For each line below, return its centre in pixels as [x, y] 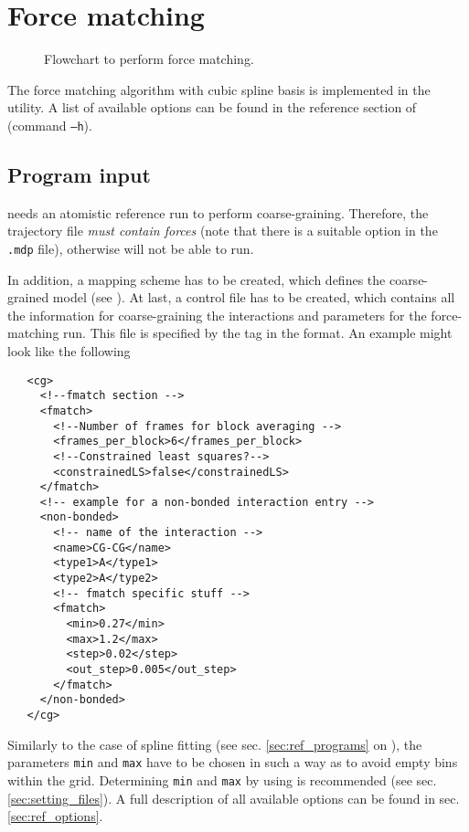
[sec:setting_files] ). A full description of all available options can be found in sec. [234, 798]
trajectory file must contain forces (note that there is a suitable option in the [223, 231]
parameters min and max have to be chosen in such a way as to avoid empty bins [233, 762]
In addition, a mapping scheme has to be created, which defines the [197, 279]
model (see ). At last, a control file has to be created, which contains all [254, 297]
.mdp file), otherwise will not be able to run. [131, 248]
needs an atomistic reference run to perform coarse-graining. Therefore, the [218, 212]
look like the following [69, 350]
